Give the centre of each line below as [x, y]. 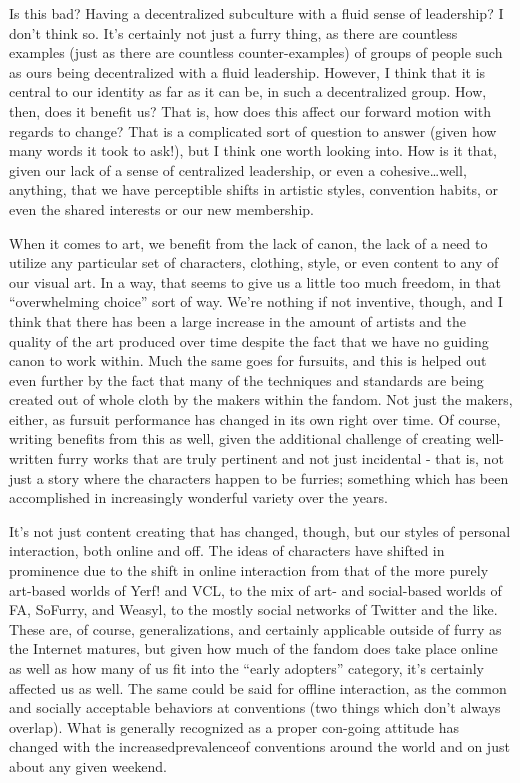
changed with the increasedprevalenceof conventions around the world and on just [259, 746]
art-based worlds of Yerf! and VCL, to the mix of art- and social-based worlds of [255, 589]
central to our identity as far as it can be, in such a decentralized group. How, [248, 91]
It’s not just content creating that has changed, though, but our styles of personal [260, 530]
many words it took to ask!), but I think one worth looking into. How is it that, [253, 150]
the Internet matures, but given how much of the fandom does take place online [253, 648]
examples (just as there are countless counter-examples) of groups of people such [256, 52]
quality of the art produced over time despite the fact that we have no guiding [249, 340]
